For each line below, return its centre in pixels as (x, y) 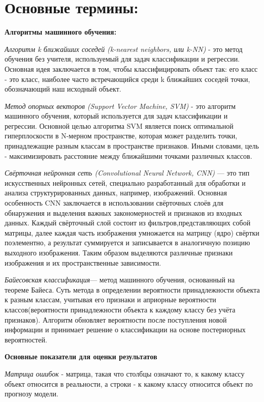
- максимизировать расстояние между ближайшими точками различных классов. (128, 155)
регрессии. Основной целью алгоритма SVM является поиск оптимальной (119, 125)
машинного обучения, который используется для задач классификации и (116, 116)
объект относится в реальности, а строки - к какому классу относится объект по (129, 383)
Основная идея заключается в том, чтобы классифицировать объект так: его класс (131, 68)
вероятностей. (26, 339)
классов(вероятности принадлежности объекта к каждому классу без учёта (120, 309)
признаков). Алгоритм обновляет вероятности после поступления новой (116, 319)
